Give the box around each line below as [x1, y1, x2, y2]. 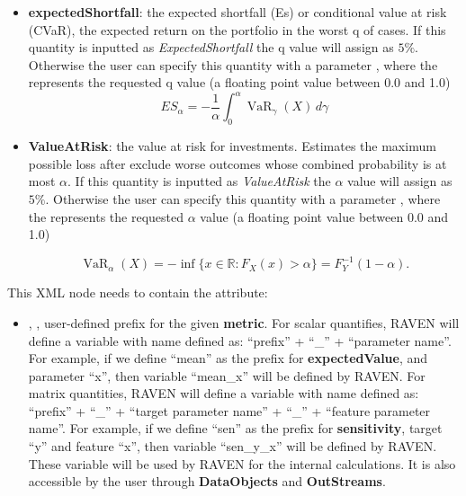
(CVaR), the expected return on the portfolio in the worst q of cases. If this [28, 20, 446, 39]
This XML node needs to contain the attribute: [7, 283, 268, 302]
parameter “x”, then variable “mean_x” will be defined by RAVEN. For [28, 366, 426, 385]
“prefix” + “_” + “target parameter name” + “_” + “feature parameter [28, 401, 431, 420]
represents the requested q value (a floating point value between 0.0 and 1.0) [28, 73, 451, 92]
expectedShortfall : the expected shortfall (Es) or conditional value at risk [28, 3, 447, 21]
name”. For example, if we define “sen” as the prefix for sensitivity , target [28, 419, 443, 438]
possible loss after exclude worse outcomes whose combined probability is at [28, 154, 447, 173]
